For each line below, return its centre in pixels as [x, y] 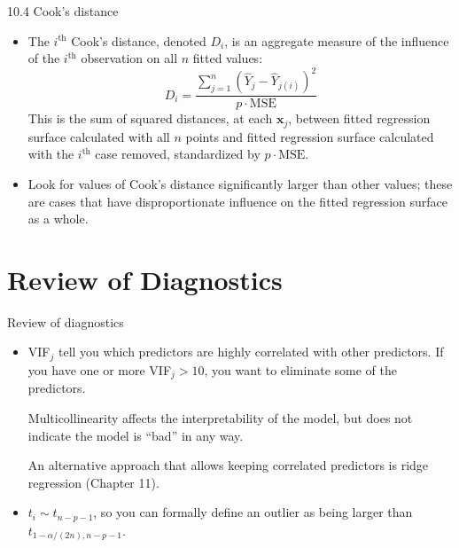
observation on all [129, 58]
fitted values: [228, 58]
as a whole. [58, 219]
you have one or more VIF [100, 369]
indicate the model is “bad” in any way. [136, 435]
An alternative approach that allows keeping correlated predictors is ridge [228, 465]
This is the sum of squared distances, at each [150, 118]
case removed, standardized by [178, 154]
